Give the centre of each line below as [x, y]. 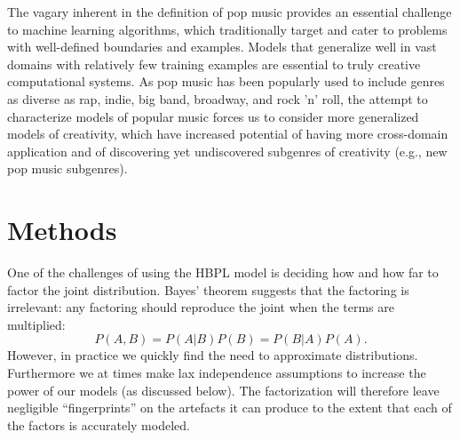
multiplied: [36, 324]
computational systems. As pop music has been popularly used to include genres [226, 81]
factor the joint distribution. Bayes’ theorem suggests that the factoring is [208, 289]
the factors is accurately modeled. [99, 424]
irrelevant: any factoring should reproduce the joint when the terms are [201, 307]
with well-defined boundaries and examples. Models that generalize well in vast [222, 47]
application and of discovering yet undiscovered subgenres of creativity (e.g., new [227, 151]
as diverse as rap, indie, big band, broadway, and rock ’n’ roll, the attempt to [218, 98]
